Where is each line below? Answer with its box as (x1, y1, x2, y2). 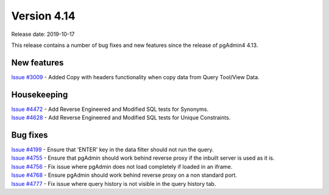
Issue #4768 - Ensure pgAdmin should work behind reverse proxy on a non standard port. (11, 171, 238, 179)
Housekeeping (11, 89, 68, 100)
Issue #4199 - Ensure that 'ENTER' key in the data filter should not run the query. (11, 146, 214, 154)
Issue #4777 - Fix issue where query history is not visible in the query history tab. (11, 180, 216, 187)
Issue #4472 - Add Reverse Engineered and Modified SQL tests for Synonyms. (11, 105, 209, 113)
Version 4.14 (11, 9, 76, 23)
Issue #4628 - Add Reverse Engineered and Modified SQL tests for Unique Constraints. (11, 114, 231, 121)
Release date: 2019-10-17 (11, 30, 75, 38)
